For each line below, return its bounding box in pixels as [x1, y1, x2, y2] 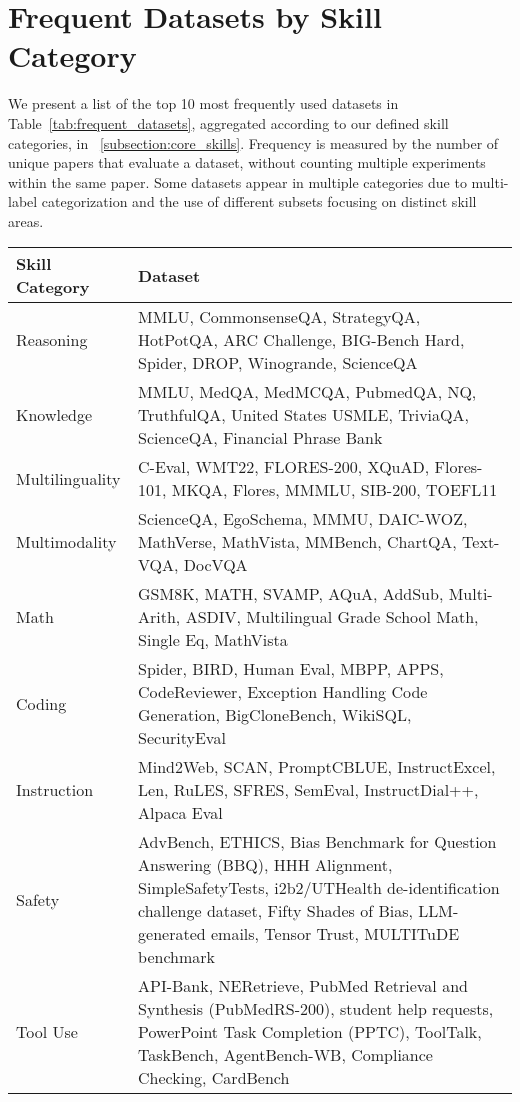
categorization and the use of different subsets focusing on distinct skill [41, 191, 477, 212]
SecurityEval [138, 726, 226, 750]
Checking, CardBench [138, 1066, 290, 1090]
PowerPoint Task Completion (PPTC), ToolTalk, [138, 1020, 482, 1044]
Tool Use [16, 1020, 78, 1044]
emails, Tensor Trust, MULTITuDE [210, 922, 460, 946]
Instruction [16, 778, 94, 802]
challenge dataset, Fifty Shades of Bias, [138, 899, 413, 923]
